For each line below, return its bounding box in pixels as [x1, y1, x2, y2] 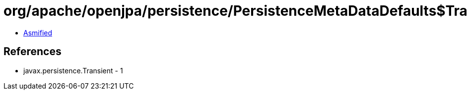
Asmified [23, 28, 53, 37]
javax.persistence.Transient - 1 [23, 66, 123, 75]
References [3, 45, 62, 58]
